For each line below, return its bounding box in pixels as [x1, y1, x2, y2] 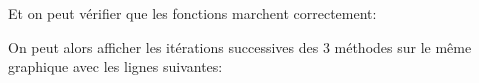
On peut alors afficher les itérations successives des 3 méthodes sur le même [8, 36, 472, 57]
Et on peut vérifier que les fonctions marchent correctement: [8, 3, 377, 23]
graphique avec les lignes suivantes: [8, 56, 223, 77]
